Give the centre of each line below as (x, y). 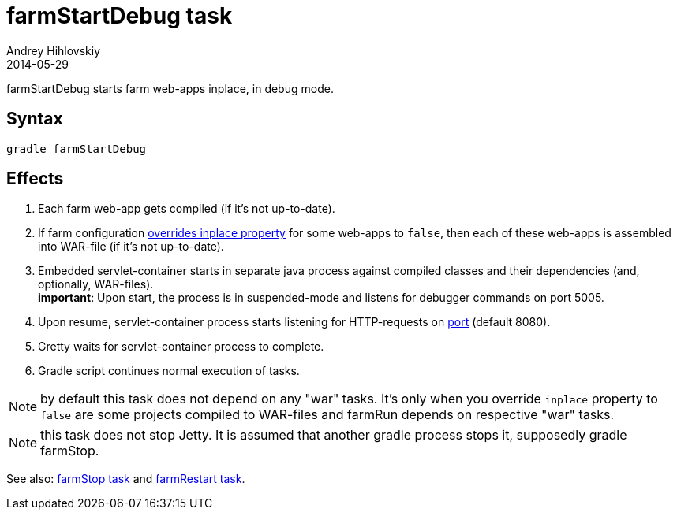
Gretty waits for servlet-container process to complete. (181, 347)
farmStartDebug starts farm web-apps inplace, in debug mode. (170, 88)
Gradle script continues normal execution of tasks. (169, 371)
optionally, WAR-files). (96, 284)
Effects (35, 179)
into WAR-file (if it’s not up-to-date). (131, 247)
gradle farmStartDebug (77, 148)
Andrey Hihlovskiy (54, 50)
